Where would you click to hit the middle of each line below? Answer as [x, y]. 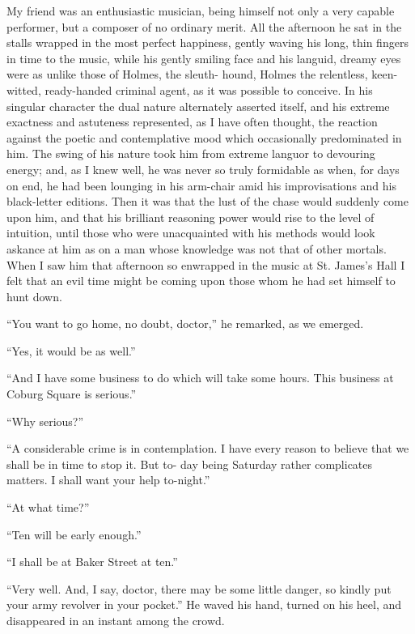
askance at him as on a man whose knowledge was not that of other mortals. [197, 248]
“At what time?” [48, 507]
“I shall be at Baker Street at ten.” [92, 562]
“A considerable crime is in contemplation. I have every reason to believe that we [208, 448]
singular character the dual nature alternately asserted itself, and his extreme [198, 106]
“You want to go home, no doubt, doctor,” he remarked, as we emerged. [185, 323]
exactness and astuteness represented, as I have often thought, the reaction [192, 122]
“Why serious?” [45, 421]
